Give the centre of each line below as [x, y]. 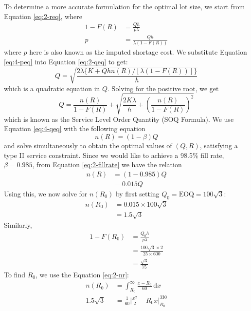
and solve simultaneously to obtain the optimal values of [88, 146]
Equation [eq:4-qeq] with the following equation [75, 128]
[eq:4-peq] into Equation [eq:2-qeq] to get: [66, 61]
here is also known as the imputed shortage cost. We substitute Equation [138, 52]
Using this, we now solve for [46, 193]
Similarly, [18, 225]
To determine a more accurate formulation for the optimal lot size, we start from [125, 6]
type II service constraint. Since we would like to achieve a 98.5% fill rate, [114, 155]
